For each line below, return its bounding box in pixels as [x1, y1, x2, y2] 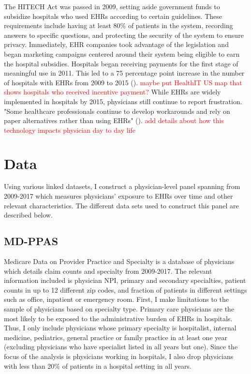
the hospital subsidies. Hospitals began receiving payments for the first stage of [4, 58, 238, 68]
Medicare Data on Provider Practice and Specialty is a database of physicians [4, 256, 235, 266]
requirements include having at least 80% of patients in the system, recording [4, 20, 233, 31]
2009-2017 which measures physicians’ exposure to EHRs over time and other [4, 191, 233, 201]
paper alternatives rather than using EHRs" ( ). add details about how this [4, 115, 224, 125]
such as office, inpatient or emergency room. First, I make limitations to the [4, 294, 229, 304]
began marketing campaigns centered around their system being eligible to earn [4, 48, 240, 59]
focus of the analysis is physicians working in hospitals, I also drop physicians [4, 351, 234, 361]
